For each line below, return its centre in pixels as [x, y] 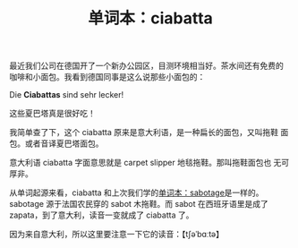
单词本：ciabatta [150, 18]
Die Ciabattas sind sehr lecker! [67, 95]
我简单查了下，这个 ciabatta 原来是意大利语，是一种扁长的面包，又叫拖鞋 [144, 133]
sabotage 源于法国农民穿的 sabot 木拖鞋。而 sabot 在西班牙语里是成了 [139, 204]
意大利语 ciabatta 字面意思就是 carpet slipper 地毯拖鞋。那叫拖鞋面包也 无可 [149, 163]
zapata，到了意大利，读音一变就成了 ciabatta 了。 [102, 215]
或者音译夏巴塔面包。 [64, 143]
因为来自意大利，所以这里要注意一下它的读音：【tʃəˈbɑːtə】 [116, 235]
